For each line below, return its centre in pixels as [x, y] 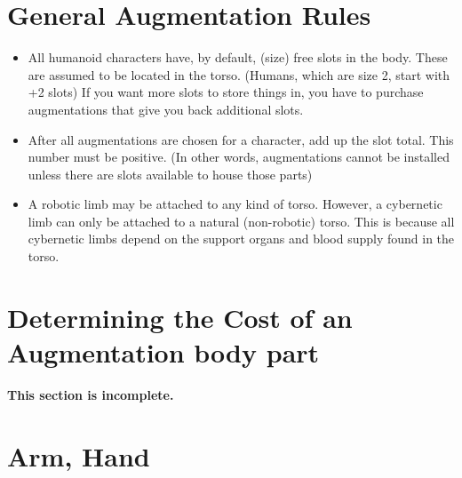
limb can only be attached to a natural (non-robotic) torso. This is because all [241, 221]
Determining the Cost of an [180, 317]
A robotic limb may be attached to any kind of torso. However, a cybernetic [235, 204]
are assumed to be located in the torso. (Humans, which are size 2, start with [239, 74]
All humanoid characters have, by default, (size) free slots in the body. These [238, 57]
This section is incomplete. [91, 394]
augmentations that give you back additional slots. [166, 109]
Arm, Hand [79, 455]
